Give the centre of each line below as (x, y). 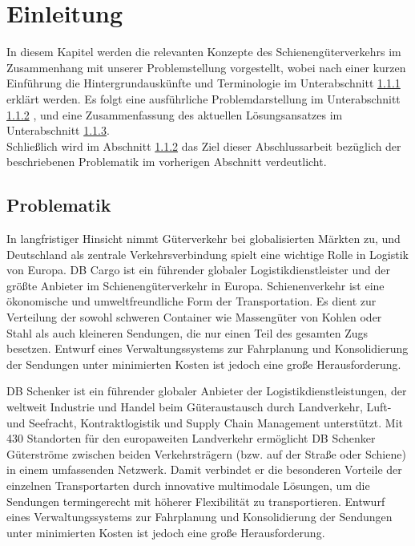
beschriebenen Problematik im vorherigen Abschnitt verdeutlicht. (167, 162)
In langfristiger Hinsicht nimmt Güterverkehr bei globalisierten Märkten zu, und (203, 239)
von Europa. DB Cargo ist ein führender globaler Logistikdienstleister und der (198, 270)
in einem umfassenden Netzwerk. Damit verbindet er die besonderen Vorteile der (204, 469)
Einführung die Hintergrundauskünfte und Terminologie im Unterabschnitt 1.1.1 (203, 83)
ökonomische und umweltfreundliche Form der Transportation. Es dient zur (191, 301)
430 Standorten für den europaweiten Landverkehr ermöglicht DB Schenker (191, 438)
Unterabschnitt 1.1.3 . (58, 130)
